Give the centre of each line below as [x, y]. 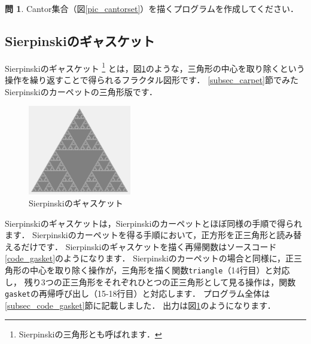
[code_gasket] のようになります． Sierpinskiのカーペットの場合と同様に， [145, 258]
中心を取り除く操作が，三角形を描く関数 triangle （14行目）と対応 [160, 270]
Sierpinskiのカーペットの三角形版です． [81, 91]
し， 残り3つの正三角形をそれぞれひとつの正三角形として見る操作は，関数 [150, 281]
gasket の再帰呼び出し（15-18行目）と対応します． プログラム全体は [138, 293]
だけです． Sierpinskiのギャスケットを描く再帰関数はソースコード [149, 246]
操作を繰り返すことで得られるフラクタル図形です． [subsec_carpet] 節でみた [152, 80]
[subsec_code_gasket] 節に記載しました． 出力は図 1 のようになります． [140, 305]
